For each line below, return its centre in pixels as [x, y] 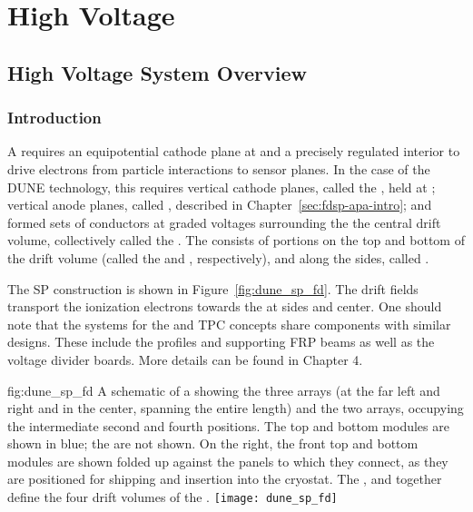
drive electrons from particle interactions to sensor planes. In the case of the [219, 168]
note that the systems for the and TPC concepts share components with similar [229, 324]
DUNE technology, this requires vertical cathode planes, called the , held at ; [222, 187]
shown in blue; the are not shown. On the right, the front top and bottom [213, 443]
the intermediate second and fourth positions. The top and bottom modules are [228, 425]
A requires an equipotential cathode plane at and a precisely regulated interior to [234, 151]
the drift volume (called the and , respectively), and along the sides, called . [218, 257]
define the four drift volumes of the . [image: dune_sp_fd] [172, 497]
